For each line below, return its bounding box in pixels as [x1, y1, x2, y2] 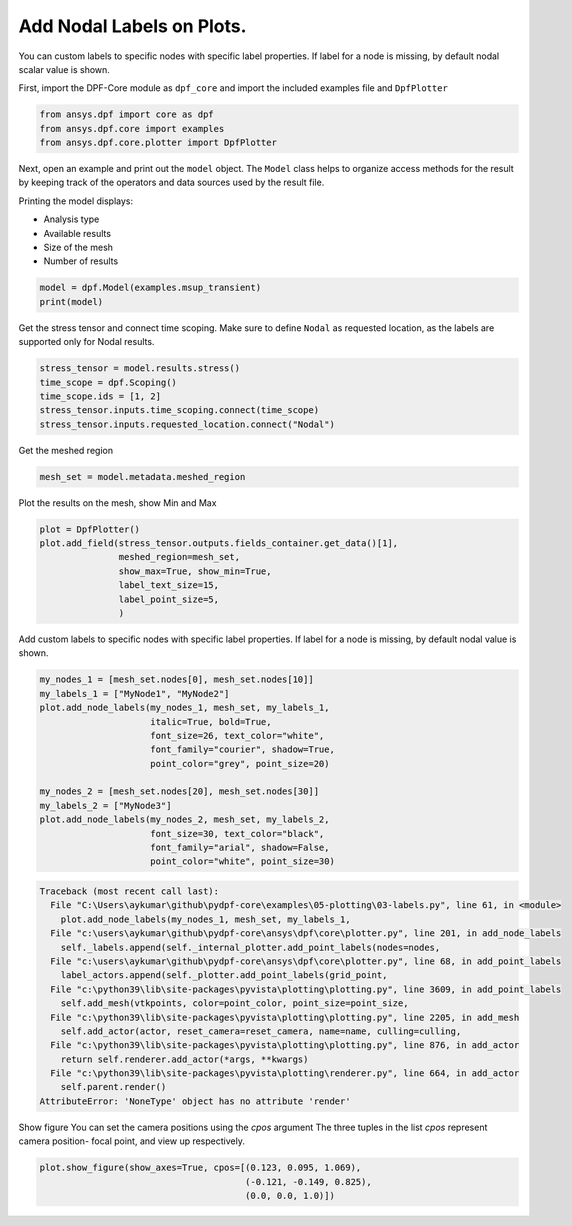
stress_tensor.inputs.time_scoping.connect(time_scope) [39, 405, 320, 416]
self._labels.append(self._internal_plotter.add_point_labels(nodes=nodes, [60, 941, 441, 953]
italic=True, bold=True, [150, 716, 272, 727]
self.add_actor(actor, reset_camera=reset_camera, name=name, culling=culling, [60, 1025, 462, 1037]
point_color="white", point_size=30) [150, 856, 335, 867]
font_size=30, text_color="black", [150, 828, 325, 839]
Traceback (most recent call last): [39, 886, 220, 897]
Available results [43, 227, 112, 239]
